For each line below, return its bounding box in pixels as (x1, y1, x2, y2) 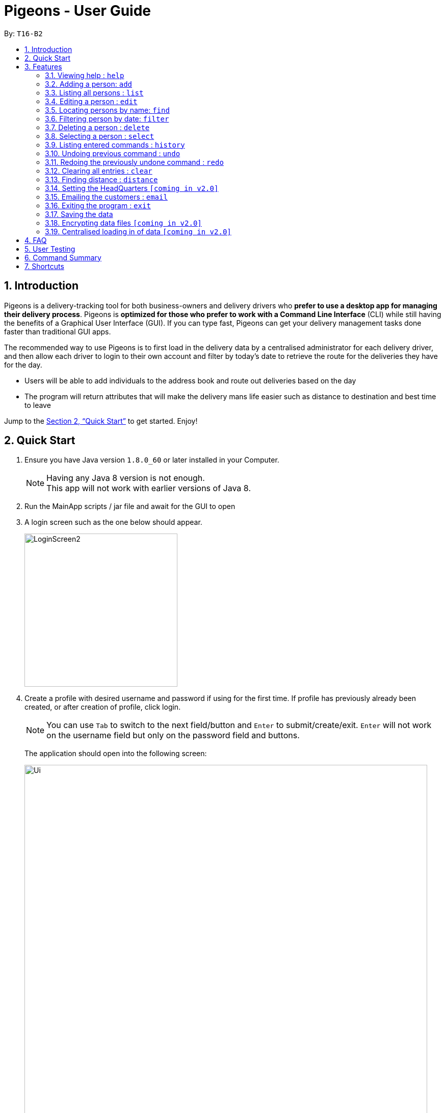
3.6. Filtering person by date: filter (45, 114, 169, 123)
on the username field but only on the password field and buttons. (46, 730, 300, 741)
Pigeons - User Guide (4, 2, 151, 19)
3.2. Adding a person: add (45, 79, 132, 88)
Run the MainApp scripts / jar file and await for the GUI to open (24, 502, 235, 511)
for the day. (4, 360, 42, 369)
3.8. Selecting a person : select (45, 131, 154, 140)
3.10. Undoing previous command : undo (45, 149, 180, 158)
